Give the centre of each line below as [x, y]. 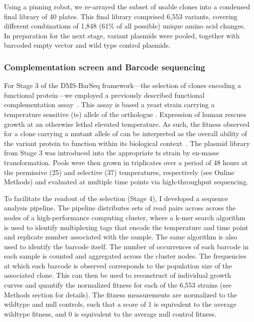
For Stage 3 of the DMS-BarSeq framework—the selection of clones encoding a [123, 85]
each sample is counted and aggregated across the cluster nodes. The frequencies [125, 256]
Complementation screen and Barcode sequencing [105, 67]
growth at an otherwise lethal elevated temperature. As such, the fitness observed [127, 124]
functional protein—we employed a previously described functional [104, 95]
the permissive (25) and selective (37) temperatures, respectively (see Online [119, 172]
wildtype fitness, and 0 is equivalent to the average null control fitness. [110, 313]
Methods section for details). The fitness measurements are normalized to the [121, 294]
